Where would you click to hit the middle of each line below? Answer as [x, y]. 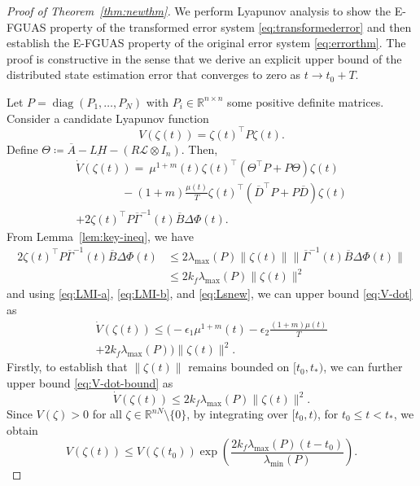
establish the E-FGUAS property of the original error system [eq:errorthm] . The [206, 43]
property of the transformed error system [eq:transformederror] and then [231, 26]
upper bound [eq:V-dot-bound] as [90, 382]
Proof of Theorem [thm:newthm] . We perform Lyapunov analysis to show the [199, 11]
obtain [22, 429]
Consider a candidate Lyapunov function [108, 118]
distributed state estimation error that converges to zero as [154, 74]
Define [22, 149]
